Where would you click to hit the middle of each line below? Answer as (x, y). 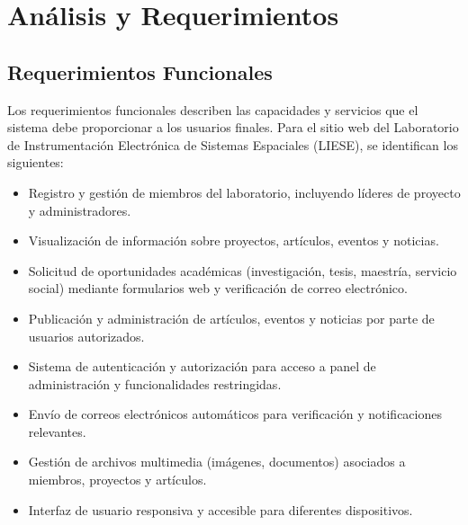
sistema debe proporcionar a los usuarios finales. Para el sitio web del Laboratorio (233, 127)
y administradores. (80, 210)
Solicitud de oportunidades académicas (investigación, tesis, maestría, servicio (243, 270)
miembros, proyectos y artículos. (117, 480)
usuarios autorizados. (86, 336)
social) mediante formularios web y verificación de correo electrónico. (218, 288)
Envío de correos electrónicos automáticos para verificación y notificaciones (235, 414)
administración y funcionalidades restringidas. (155, 383)
